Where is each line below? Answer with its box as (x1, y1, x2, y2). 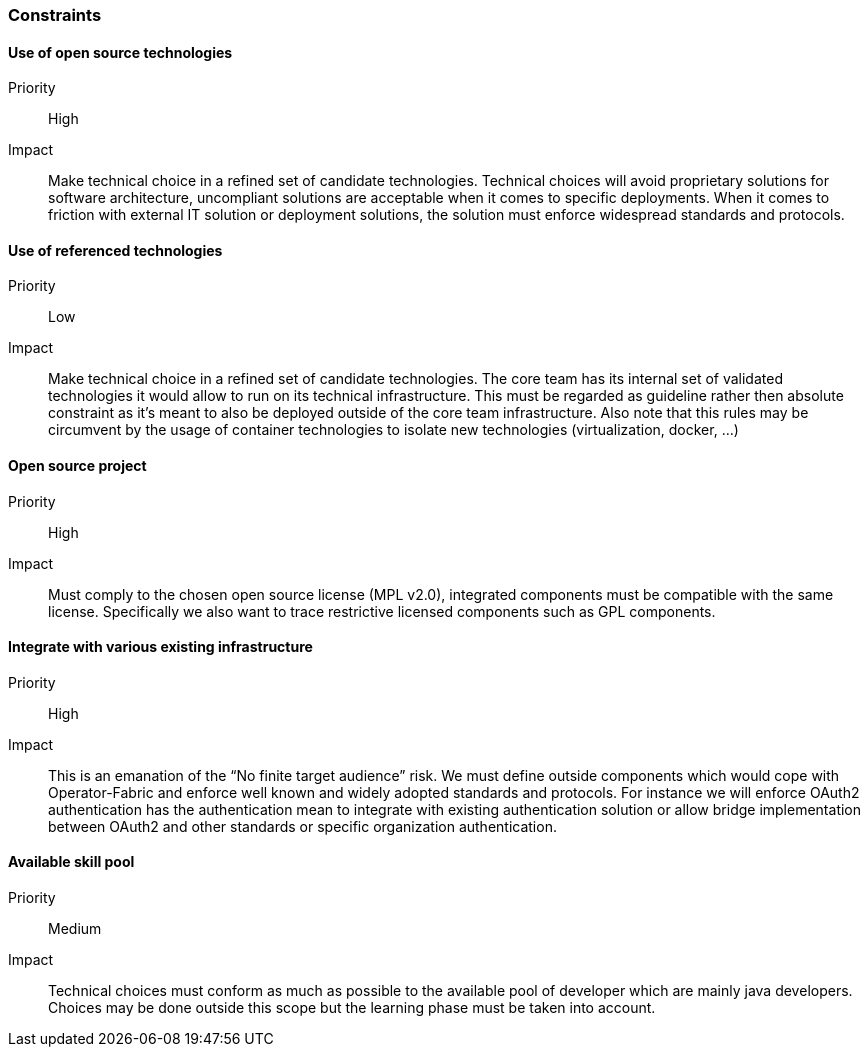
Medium (48, 920, 102, 938)
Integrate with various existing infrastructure (8, 638, 313, 656)
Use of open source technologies (8, 43, 233, 61)
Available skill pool (8, 853, 135, 871)
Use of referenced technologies (8, 241, 223, 259)
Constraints (8, 5, 102, 25)
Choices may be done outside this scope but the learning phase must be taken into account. (48, 999, 656, 1017)
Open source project (8, 457, 147, 475)
